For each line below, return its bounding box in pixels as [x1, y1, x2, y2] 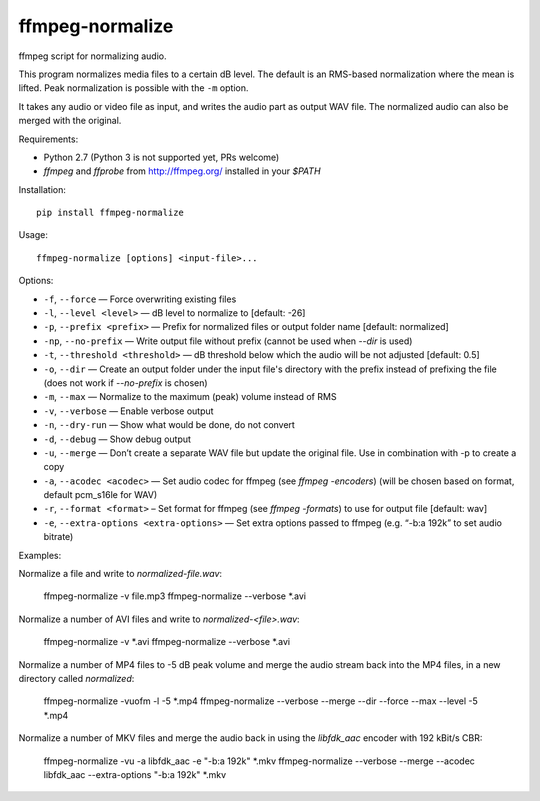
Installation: [18, 183, 67, 195]
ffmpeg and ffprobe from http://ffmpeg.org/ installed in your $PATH [43, 165, 321, 177]
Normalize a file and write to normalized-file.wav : [18, 568, 223, 580]
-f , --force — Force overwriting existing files [43, 293, 237, 305]
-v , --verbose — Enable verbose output [43, 405, 214, 417]
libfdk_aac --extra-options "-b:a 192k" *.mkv [43, 768, 227, 780]
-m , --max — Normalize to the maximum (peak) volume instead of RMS [43, 391, 337, 403]
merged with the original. [18, 115, 122, 127]
